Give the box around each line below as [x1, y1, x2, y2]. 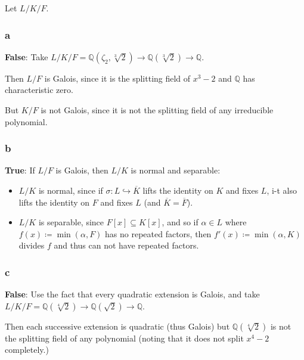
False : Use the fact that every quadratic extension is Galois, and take [5, 288, 260, 300]
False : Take [5, 50, 48, 63]
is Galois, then [55, 164, 108, 176]
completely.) [5, 343, 49, 356]
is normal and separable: [131, 164, 221, 176]
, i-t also [266, 184, 297, 196]
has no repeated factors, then [105, 227, 212, 240]
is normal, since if [38, 184, 103, 196]
